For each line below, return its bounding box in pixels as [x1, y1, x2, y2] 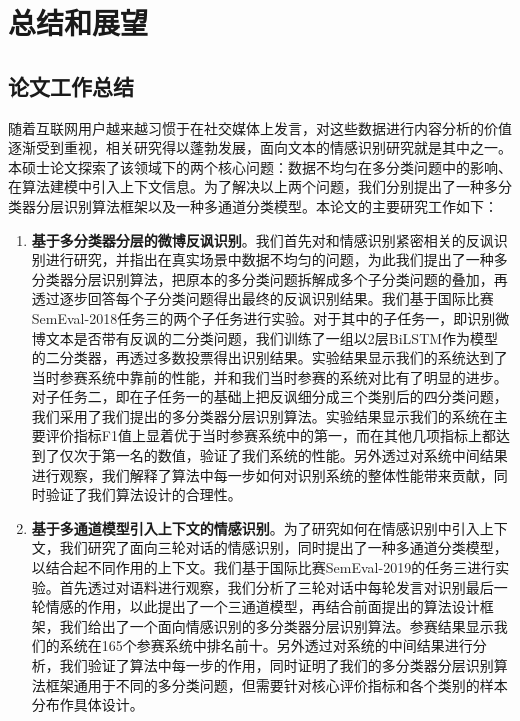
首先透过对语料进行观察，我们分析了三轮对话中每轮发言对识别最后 [59, 576, 494, 597]
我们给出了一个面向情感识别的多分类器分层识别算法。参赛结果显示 [59, 615, 494, 636]
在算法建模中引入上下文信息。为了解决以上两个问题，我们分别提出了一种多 [8, 176, 498, 197]
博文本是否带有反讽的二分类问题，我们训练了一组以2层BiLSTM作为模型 [31, 327, 499, 348]
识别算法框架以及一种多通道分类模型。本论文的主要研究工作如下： [63, 195, 498, 216]
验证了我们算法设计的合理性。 [45, 484, 242, 505]
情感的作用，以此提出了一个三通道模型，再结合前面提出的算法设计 [45, 596, 480, 617]
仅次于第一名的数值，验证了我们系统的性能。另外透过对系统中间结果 [59, 445, 508, 466]
